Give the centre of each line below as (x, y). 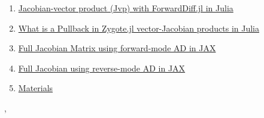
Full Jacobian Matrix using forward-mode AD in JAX (117, 48)
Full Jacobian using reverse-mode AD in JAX (102, 68)
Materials (36, 88)
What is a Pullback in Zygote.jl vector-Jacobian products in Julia (139, 28)
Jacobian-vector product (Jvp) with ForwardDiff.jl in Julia (126, 8)
